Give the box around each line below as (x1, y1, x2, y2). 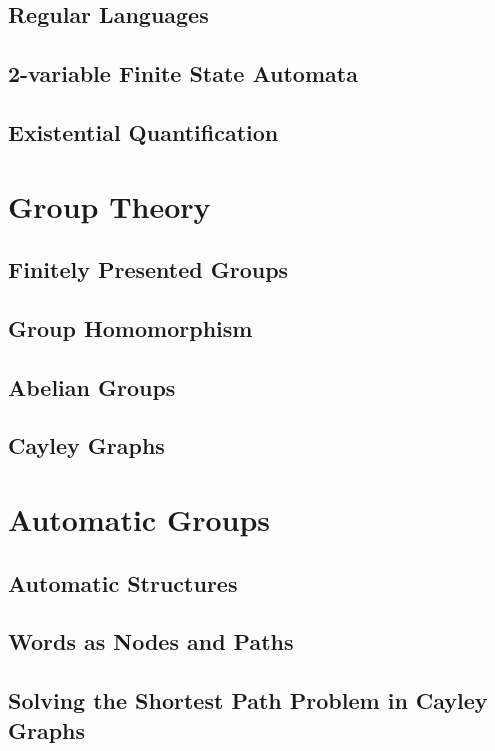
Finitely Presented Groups (8, 254, 289, 285)
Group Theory (8, 185, 211, 226)
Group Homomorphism (8, 312, 253, 343)
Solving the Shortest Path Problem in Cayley (8, 685, 488, 716)
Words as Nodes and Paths (8, 626, 294, 657)
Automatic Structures (8, 567, 238, 598)
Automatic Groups (8, 499, 271, 540)
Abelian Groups (8, 371, 176, 402)
